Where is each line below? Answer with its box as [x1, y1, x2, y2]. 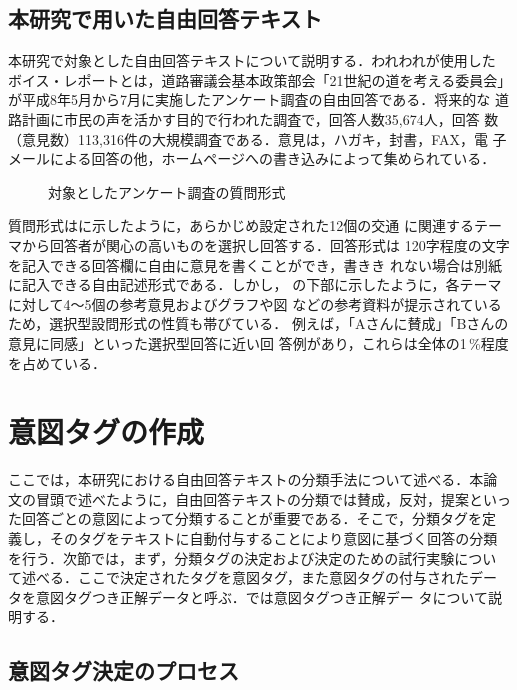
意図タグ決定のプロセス [8, 655, 239, 686]
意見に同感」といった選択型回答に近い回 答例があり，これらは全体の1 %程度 [8, 332, 509, 353]
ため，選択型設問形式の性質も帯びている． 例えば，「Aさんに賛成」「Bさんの [8, 313, 509, 334]
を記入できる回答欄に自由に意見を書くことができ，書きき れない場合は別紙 [8, 254, 502, 275]
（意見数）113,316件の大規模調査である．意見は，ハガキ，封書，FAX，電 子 [8, 128, 507, 149]
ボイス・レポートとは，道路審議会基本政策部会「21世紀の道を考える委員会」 [8, 69, 512, 90]
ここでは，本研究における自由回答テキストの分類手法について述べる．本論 [8, 469, 498, 490]
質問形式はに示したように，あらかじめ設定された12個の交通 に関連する [8, 215, 474, 236]
